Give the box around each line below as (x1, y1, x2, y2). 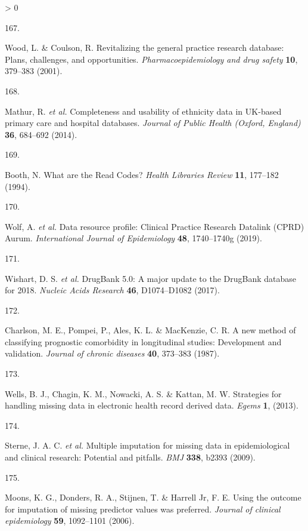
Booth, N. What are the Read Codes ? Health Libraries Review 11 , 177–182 (5, 168, 279, 180)
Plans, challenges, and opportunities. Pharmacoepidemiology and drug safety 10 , (5, 53, 298, 65)
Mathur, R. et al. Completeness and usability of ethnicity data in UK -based (5, 105, 282, 117)
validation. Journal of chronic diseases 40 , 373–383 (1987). (5, 347, 220, 360)
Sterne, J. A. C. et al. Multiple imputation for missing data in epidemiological (5, 439, 290, 452)
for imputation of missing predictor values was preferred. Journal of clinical (5, 502, 281, 515)
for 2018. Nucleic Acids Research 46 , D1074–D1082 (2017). (5, 284, 220, 296)
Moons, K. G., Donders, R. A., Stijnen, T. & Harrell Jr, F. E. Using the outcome (5, 491, 301, 504)
